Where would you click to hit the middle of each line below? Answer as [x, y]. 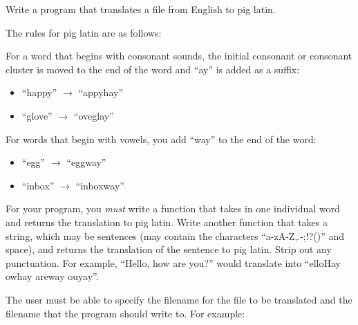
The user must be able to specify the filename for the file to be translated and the [179, 299]
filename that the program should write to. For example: [125, 313]
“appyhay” [101, 92]
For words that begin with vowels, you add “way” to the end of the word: [161, 139]
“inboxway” [100, 185]
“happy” [39, 92]
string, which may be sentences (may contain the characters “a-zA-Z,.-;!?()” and [175, 235]
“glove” [37, 115]
